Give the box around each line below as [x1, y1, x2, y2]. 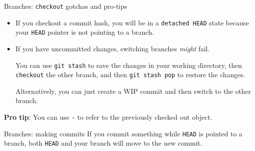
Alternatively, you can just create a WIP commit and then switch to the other [15, 86, 251, 96]
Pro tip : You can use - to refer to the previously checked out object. [4, 112, 212, 122]
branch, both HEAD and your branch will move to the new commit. [4, 138, 203, 148]
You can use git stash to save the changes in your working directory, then [15, 60, 242, 70]
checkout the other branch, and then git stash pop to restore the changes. [15, 69, 245, 80]
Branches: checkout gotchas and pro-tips [4, 1, 127, 11]
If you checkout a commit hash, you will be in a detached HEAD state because [15, 17, 249, 27]
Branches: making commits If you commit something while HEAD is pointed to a [4, 128, 243, 138]
